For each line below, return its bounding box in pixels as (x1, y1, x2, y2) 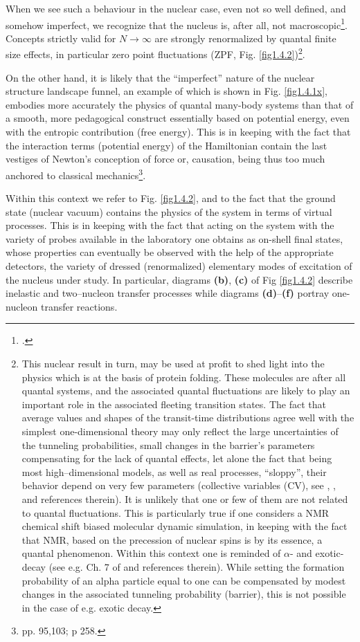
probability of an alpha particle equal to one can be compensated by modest (21, 573, 346, 587)
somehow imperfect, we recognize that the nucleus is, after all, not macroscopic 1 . (6, 15, 348, 32)
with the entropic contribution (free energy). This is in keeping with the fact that (6, 125, 351, 139)
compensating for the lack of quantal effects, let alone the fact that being (21, 451, 332, 466)
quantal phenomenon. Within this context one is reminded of (21, 546, 281, 560)
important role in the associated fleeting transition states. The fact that (21, 396, 326, 411)
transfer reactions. (40, 299, 118, 313)
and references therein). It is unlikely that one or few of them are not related (21, 491, 348, 506)
